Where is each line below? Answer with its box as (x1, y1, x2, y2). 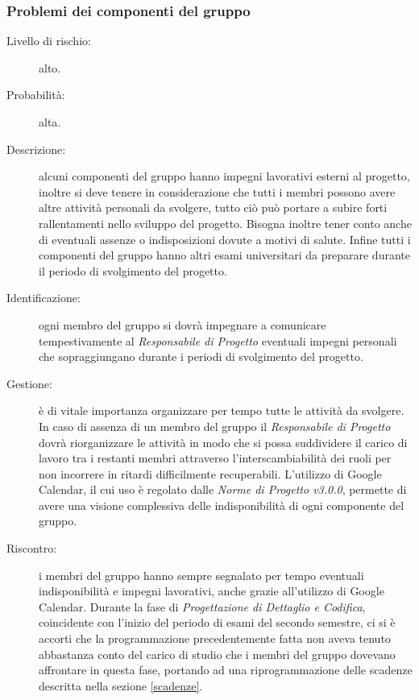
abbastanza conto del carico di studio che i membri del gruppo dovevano (39, 645, 396, 662)
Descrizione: (6, 140, 66, 157)
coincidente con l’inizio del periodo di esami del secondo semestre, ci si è (39, 614, 396, 631)
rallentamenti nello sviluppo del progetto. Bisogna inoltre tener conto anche (39, 214, 412, 231)
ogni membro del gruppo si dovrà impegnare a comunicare (39, 316, 326, 333)
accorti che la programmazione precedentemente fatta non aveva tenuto (39, 630, 391, 647)
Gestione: (6, 375, 52, 391)
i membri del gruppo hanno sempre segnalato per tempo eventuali (39, 566, 364, 583)
